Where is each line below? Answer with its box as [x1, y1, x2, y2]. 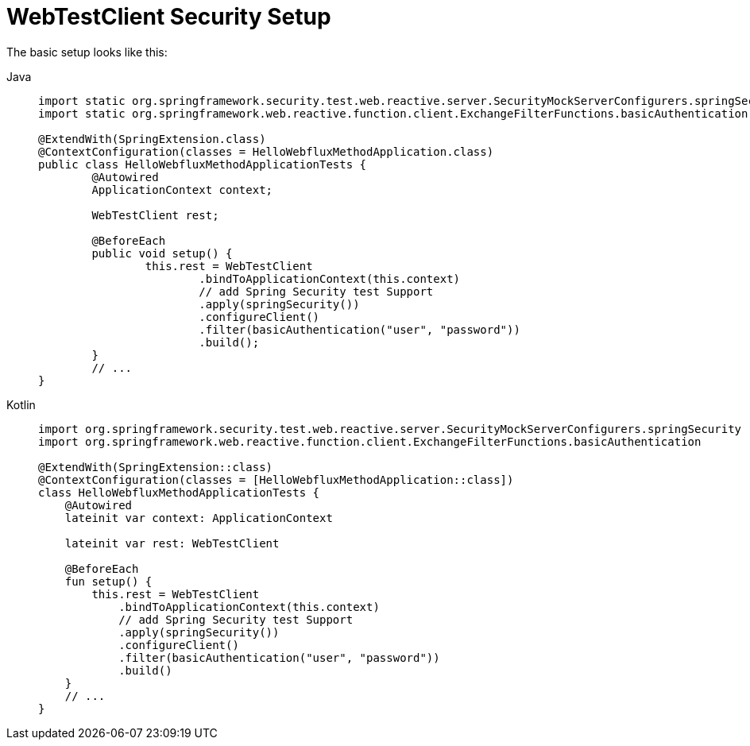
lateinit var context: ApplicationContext [64, 511, 333, 524]
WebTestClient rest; [91, 208, 219, 222]
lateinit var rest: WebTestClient [64, 536, 280, 550]
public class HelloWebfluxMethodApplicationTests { [38, 157, 367, 171]
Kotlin [6, 397, 36, 412]
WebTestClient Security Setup [6, 3, 331, 30]
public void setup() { [91, 246, 233, 260]
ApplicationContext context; [91, 183, 273, 196]
